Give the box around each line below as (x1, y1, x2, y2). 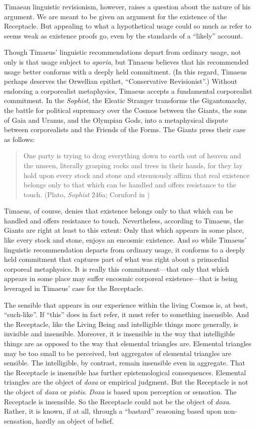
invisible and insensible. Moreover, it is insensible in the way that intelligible (4, 328, 235, 339)
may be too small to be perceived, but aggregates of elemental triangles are (4, 348, 231, 358)
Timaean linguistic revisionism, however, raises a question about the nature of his (4, 1, 251, 11)
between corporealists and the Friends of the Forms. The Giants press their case (4, 124, 246, 135)
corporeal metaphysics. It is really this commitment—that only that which (4, 263, 229, 274)
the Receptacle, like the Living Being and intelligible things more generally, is (4, 319, 238, 329)
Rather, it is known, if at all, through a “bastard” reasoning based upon (4, 406, 221, 416)
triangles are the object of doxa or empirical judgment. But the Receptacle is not (4, 377, 249, 387)
